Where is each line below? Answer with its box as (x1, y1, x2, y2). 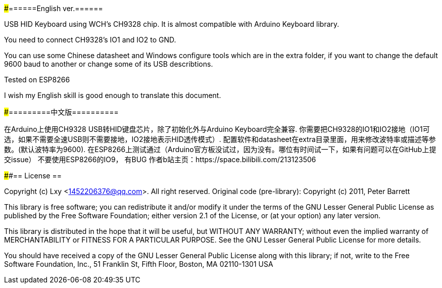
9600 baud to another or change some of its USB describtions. (4, 60, 213, 68)
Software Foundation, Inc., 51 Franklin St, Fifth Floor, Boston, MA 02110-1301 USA (4, 260, 273, 268)
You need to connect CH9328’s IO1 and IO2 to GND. (4, 35, 176, 44)
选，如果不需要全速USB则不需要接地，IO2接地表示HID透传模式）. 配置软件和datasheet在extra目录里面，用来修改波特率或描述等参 (4, 135, 436, 143)
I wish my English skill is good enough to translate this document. (4, 91, 221, 100)
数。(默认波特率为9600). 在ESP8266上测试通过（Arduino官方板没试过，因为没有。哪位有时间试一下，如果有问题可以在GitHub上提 (4, 145, 436, 154)
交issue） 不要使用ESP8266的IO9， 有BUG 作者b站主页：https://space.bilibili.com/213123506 (4, 155, 316, 164)
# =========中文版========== (4, 108, 119, 116)
